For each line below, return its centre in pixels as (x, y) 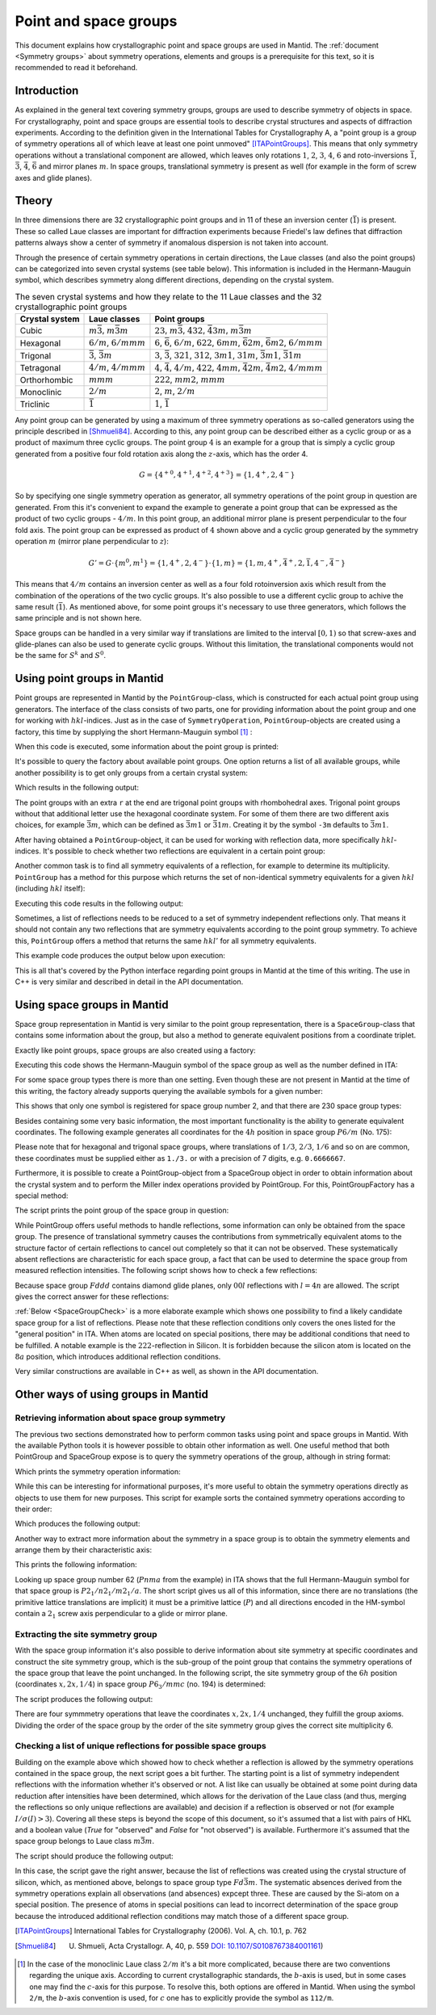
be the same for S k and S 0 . (61, 655)
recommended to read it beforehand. (76, 68)
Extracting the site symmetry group (86, 1634)
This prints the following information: (76, 1565)
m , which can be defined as (138, 825)
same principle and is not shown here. (78, 618)
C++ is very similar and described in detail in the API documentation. (129, 982)
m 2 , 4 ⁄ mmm (297, 367)
